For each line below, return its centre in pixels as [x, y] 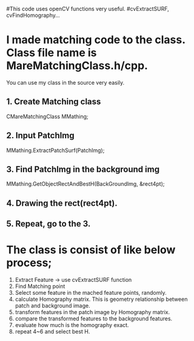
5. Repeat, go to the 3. [48, 224]
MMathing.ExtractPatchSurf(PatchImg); [55, 150]
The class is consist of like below [91, 250]
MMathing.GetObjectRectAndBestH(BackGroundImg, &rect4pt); [85, 184]
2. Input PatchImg [40, 135]
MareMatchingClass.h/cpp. [77, 66]
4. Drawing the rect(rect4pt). [62, 203]
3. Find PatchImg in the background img [83, 169]
